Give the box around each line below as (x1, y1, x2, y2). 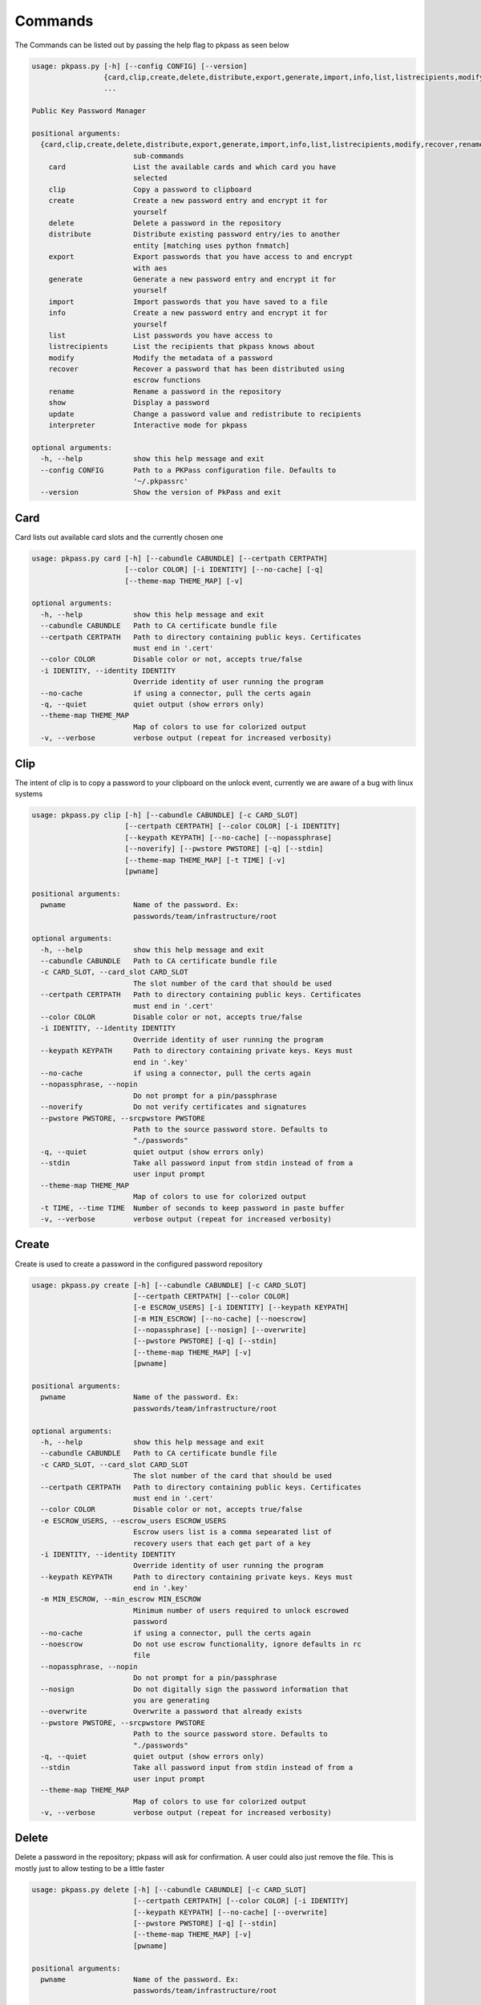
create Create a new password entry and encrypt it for (48, 196, 328, 205)
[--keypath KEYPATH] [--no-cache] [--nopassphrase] (124, 832, 333, 842)
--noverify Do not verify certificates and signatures (40, 1103, 307, 1112)
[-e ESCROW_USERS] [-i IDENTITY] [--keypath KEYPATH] (132, 1303, 349, 1312)
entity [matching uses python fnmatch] (132, 241, 290, 250)
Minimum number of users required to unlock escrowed (132, 1606, 349, 1615)
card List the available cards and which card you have (48, 163, 337, 172)
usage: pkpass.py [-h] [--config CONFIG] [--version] (31, 61, 248, 71)
